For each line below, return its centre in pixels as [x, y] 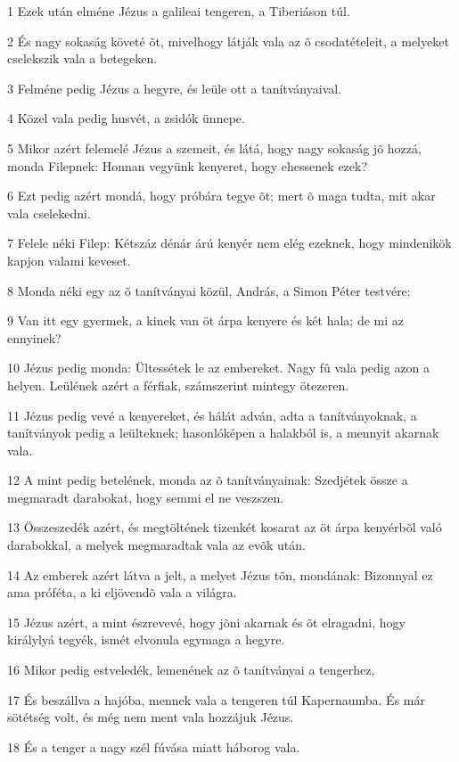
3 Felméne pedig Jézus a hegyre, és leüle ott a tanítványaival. [175, 88]
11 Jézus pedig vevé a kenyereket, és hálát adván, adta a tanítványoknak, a [212, 415]
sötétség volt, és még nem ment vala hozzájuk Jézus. [151, 717]
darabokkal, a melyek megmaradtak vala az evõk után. [156, 545]
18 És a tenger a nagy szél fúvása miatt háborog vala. [154, 746]
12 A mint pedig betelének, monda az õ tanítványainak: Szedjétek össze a [208, 480]
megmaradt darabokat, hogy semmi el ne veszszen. [146, 497]
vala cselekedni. [49, 213]
